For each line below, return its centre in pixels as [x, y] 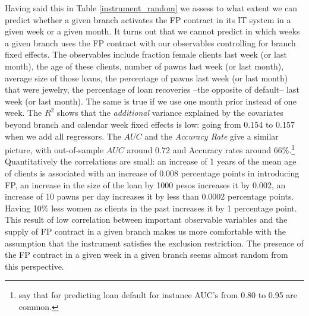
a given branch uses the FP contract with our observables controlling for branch [150, 42]
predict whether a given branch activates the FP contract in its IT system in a [148, 19]
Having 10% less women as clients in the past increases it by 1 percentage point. [151, 208]
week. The [23, 113]
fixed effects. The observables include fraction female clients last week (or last [146, 54]
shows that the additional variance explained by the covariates [170, 113]
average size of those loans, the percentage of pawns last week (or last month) [146, 78]
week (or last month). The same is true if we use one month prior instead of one [151, 101]
